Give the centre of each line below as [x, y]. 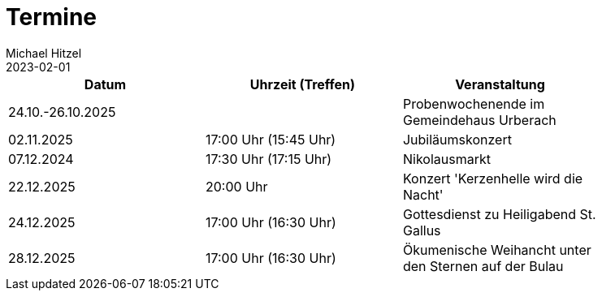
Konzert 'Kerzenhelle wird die [493, 178]
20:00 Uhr [236, 186]
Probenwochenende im [474, 103]
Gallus [422, 230]
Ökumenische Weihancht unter [497, 250]
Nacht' [423, 194]
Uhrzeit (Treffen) [303, 84]
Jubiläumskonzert [457, 139]
